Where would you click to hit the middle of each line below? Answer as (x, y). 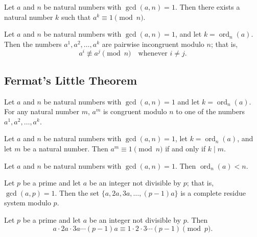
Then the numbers (33, 44)
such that (76, 17)
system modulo (28, 203)
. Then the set (77, 192)
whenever (153, 54)
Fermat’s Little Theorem (71, 80)
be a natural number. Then (66, 149)
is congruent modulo (135, 111)
